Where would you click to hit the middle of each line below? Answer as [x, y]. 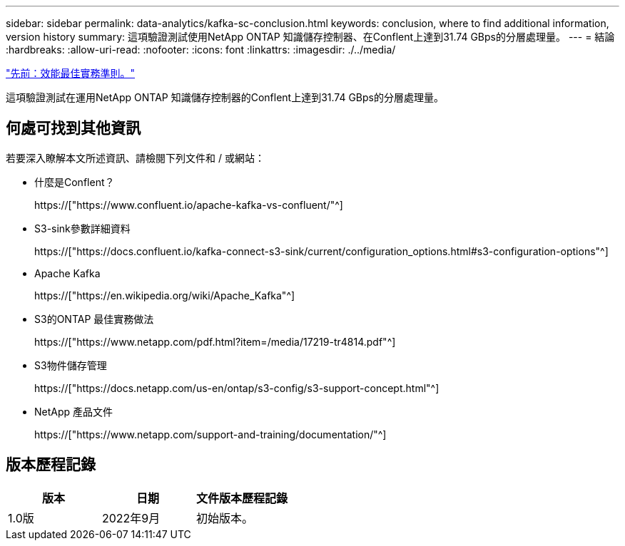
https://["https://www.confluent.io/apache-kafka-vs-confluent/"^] [189, 205]
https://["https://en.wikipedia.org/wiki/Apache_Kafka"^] [165, 295]
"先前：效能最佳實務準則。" [71, 73]
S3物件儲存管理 [71, 365]
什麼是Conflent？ [75, 182]
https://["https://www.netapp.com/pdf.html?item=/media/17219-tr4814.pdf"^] [215, 341]
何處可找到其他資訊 [73, 128]
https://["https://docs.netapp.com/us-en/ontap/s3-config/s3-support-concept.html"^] [237, 388]
